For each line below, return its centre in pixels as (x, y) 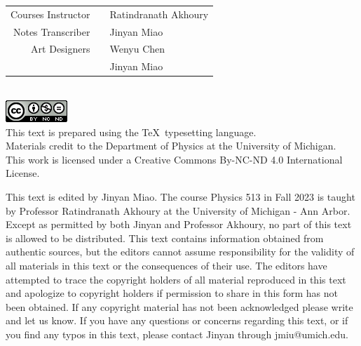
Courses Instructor (50, 14)
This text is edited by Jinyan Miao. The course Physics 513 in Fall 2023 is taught (180, 196)
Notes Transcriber (52, 31)
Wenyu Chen (137, 49)
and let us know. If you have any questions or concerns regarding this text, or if (177, 320)
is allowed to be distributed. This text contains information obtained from (165, 238)
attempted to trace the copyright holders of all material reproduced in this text (176, 279)
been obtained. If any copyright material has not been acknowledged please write (179, 306)
